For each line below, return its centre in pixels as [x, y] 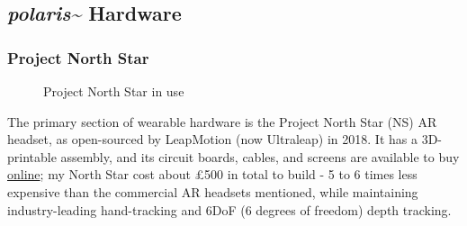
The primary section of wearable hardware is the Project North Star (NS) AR [222, 121]
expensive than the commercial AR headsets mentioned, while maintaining [213, 191]
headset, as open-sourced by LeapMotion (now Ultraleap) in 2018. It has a [212, 139]
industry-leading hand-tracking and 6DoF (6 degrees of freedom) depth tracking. [229, 209]
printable [32, 156]
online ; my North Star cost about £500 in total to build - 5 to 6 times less [212, 174]
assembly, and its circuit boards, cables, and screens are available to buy [260, 156]
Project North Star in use [114, 91]
